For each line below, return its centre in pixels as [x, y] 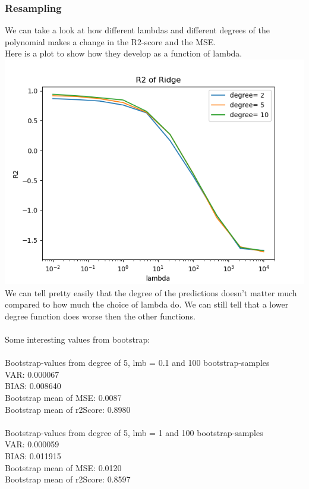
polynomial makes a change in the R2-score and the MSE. [111, 41]
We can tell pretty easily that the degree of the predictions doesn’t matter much [151, 292]
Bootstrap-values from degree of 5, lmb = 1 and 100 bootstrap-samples [134, 432]
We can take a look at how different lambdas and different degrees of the [137, 30]
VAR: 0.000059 [32, 444]
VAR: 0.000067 [32, 374]
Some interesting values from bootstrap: [78, 339]
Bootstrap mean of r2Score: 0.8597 [68, 479]
